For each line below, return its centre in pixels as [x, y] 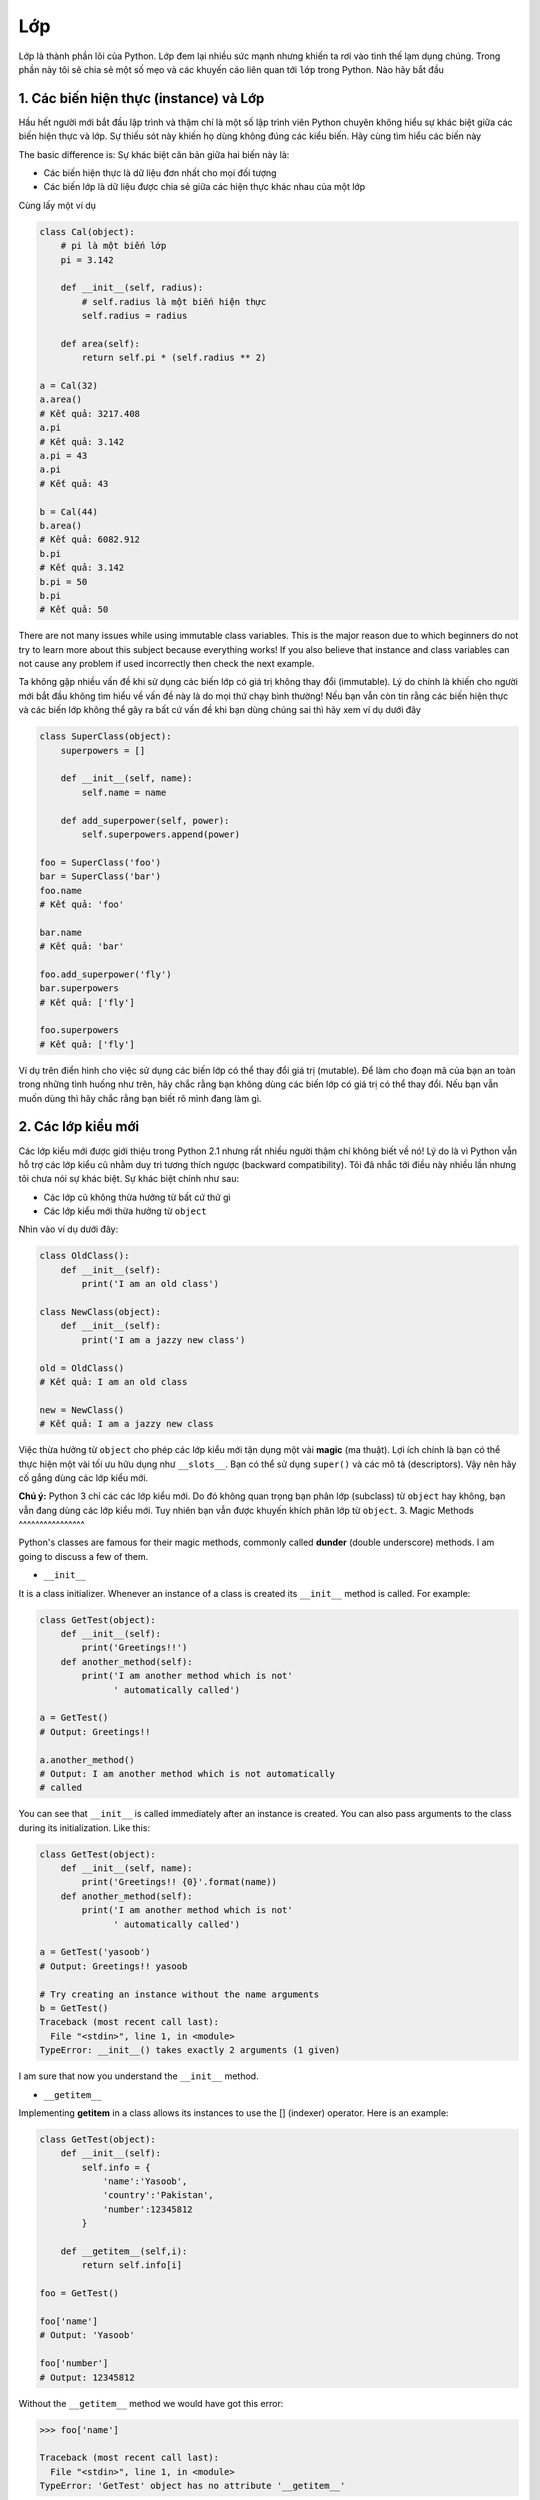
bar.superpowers [79, 988]
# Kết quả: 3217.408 [89, 413]
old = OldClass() [82, 1368]
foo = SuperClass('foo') [100, 862]
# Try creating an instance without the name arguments [179, 1994]
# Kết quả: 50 [74, 609]
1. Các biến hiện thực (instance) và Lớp [141, 98]
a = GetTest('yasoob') [95, 1952]
